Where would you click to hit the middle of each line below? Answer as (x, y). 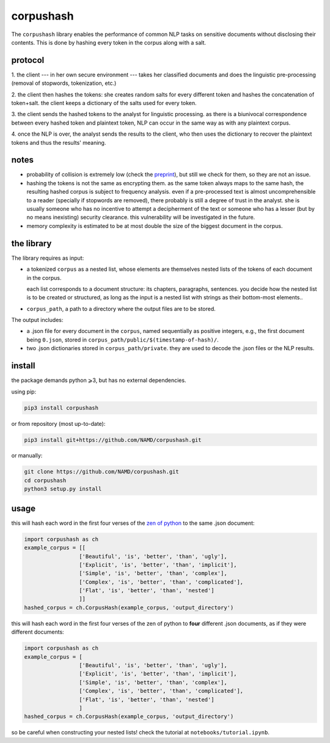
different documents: (38, 632)
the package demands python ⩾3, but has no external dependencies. (99, 380)
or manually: (27, 456)
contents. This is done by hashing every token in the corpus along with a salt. (109, 42)
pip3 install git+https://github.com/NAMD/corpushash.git (113, 440)
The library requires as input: (48, 258)
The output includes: (37, 320)
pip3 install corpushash (61, 408)
